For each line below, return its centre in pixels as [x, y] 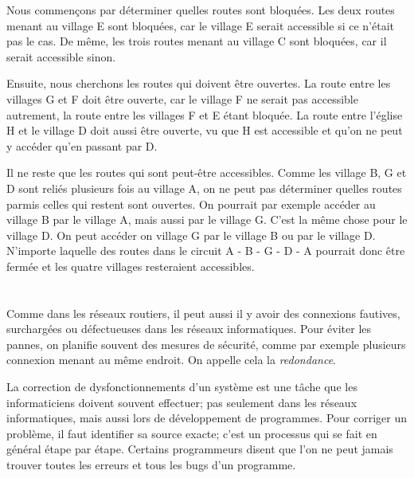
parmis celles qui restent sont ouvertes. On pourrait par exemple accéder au [191, 204]
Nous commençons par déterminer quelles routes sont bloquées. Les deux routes [201, 10]
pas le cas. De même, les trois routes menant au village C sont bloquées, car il [197, 41]
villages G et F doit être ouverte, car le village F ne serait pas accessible [182, 98]
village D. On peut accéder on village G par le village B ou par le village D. [191, 235]
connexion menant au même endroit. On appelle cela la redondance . [171, 360]
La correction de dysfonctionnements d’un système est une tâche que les [182, 387]
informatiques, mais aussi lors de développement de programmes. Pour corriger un [207, 418]
